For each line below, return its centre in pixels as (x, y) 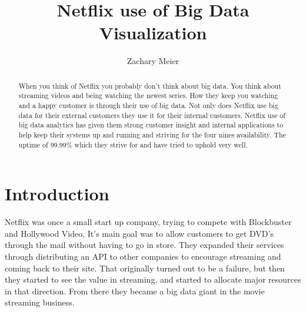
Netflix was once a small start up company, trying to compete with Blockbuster (148, 222)
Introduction (57, 194)
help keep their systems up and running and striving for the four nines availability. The (152, 134)
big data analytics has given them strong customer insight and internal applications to (151, 125)
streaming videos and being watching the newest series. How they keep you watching (148, 95)
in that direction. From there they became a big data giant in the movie (135, 291)
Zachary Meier (153, 61)
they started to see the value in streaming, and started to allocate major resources (153, 279)
